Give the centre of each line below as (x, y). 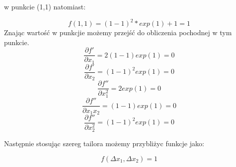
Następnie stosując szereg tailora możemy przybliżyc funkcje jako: (104, 143)
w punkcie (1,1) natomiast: (45, 6)
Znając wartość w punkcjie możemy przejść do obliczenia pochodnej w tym (118, 32)
